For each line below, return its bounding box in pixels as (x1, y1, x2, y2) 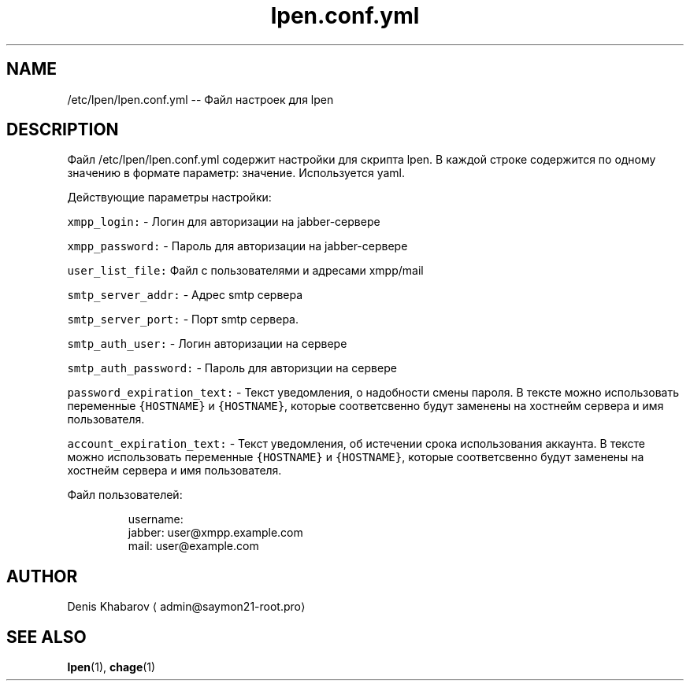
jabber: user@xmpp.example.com (128, 526, 303, 540)
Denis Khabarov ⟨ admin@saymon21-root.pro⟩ (67, 600, 306, 614)
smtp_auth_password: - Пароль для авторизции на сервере (67, 361, 397, 375)
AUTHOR (6, 566, 78, 586)
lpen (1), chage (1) (67, 660, 156, 674)
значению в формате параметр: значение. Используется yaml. (67, 166, 406, 180)
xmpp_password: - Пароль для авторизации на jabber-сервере (67, 239, 408, 253)
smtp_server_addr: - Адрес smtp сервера (67, 288, 303, 302)
